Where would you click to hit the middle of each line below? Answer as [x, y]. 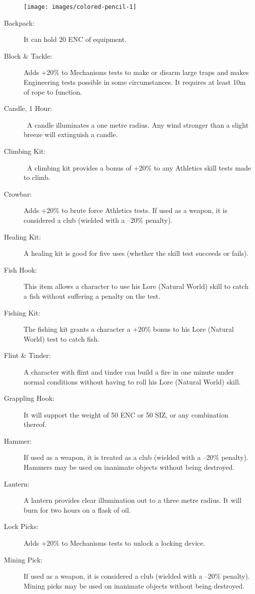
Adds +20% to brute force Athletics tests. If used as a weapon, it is [126, 210]
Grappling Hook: [29, 398]
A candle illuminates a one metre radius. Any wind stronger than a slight [138, 124]
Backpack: [19, 22]
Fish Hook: [21, 269]
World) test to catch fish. [62, 338]
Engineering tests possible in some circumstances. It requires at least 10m [135, 82]
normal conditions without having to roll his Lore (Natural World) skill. [132, 381]
